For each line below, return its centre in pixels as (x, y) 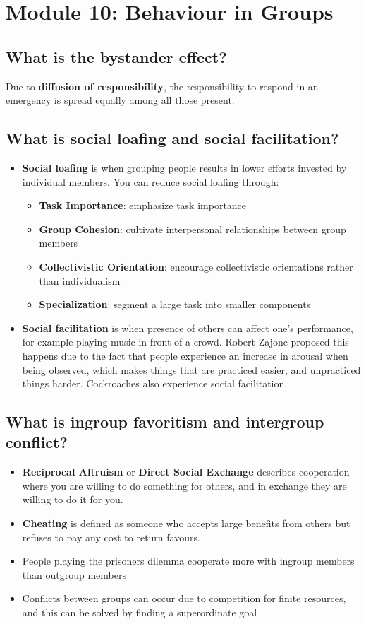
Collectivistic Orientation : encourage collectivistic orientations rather (196, 266)
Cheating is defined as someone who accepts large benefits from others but (186, 523)
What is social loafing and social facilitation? (172, 138)
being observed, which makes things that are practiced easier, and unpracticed (191, 369)
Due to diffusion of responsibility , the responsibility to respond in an (162, 86)
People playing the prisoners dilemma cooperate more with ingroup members (188, 561)
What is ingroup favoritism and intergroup (165, 422)
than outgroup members (74, 574)
